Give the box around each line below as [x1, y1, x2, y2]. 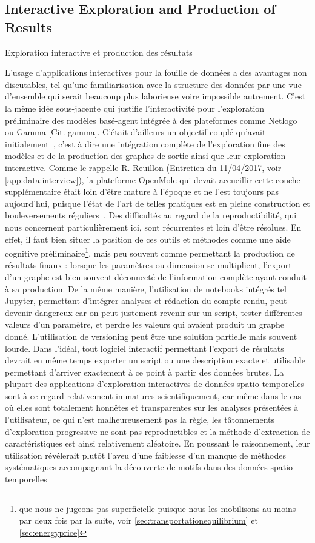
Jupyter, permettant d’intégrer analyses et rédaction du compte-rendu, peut [5, 294, 287, 307]
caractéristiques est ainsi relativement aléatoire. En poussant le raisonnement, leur [5, 437, 310, 450]
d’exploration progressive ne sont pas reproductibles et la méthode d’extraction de [5, 425, 310, 437]
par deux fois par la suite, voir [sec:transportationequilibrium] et [19, 514, 258, 527]
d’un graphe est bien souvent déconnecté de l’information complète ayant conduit [5, 270, 307, 283]
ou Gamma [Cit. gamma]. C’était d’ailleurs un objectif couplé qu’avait [5, 126, 266, 138]
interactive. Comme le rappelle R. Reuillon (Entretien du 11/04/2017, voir [5, 161, 282, 174]
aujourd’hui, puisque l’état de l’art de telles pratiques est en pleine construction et [5, 197, 310, 209]
